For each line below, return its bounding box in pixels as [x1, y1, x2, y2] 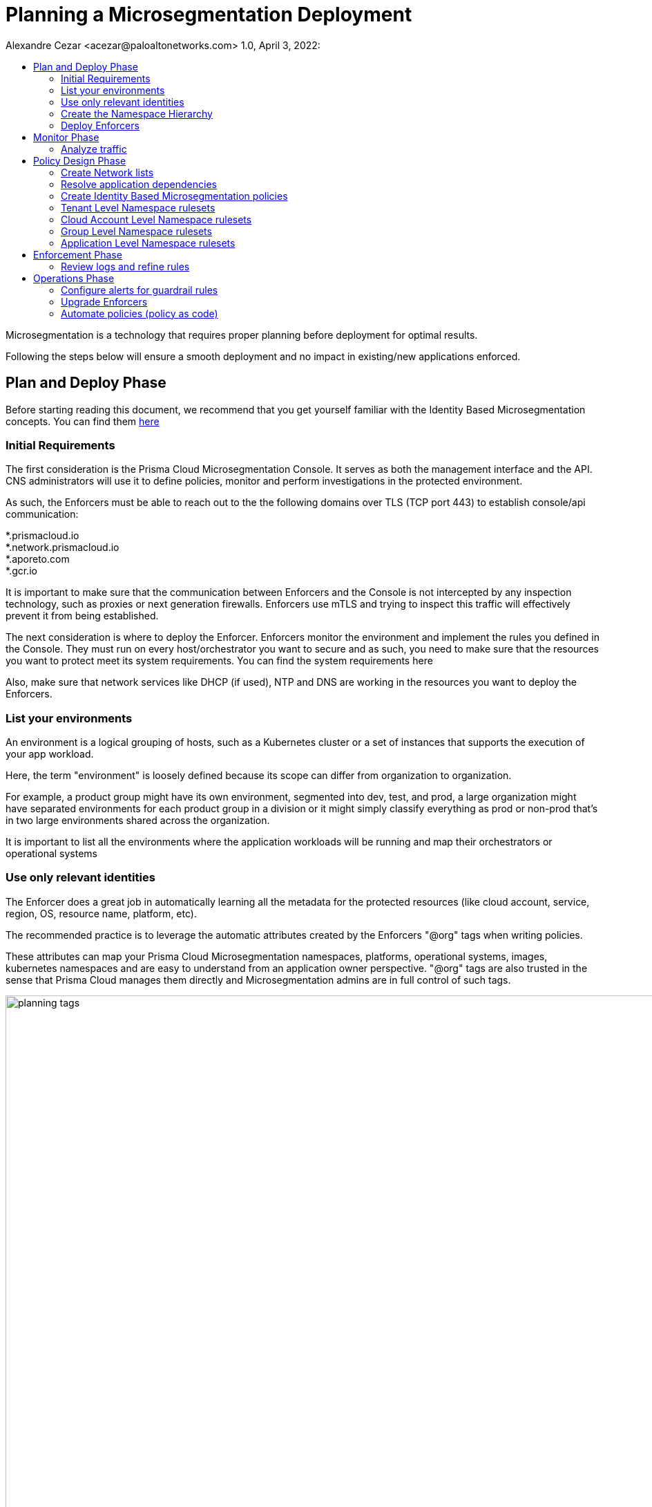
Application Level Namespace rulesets [61, 236, 236, 249]
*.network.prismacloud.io [6, 541, 119, 554]
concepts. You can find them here [6, 415, 160, 427]
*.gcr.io [6, 565, 37, 577]
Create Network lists [61, 166, 154, 178]
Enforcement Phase [33, 248, 122, 261]
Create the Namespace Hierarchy [61, 107, 213, 120]
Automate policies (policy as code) [61, 307, 218, 319]
